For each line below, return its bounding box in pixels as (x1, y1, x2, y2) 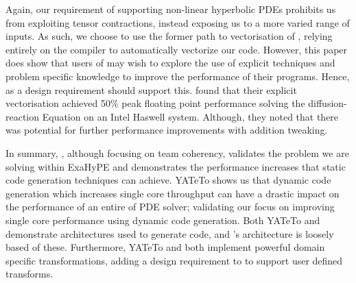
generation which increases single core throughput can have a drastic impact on (5, 186, 340, 200)
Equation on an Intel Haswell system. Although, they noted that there (42, 109, 339, 123)
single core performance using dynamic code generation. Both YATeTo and (5, 212, 320, 227)
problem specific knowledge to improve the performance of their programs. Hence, (5, 69, 350, 83)
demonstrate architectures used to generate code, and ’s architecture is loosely (5, 226, 334, 241)
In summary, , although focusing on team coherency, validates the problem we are (5, 145, 349, 160)
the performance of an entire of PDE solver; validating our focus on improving (5, 199, 335, 214)
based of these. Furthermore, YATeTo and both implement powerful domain (5, 240, 325, 254)
